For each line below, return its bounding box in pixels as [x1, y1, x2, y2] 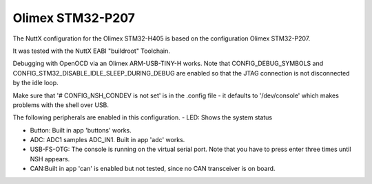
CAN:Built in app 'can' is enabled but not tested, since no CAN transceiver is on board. [30, 165, 276, 173]
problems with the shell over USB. [12, 100, 110, 109]
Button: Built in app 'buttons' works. [30, 126, 132, 134]
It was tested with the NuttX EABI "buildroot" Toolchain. [12, 47, 170, 55]
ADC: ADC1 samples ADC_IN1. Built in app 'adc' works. [30, 136, 185, 144]
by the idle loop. [12, 79, 59, 87]
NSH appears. [30, 154, 70, 163]
